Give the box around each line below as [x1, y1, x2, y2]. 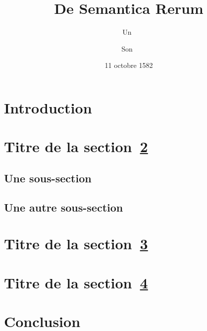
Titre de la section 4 [4, 272, 148, 292]
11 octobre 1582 [104, 60, 153, 70]
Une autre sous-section [4, 199, 123, 215]
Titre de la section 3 [4, 233, 148, 254]
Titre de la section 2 [4, 136, 148, 157]
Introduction [4, 97, 92, 117]
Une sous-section [4, 170, 92, 185]
